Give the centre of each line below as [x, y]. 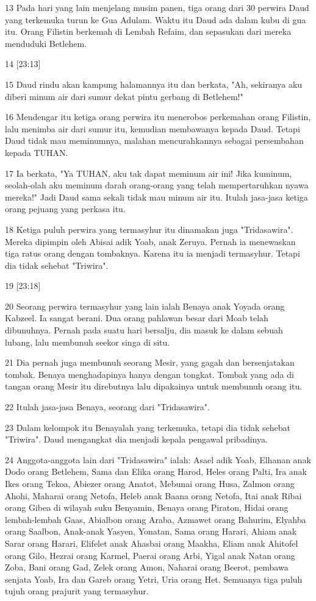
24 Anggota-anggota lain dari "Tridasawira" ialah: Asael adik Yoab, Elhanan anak [158, 459]
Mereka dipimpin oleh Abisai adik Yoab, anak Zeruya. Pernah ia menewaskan [150, 241]
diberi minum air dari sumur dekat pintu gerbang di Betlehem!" [124, 96]
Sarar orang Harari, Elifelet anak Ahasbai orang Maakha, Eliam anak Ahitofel [152, 543]
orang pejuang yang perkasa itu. [65, 209]
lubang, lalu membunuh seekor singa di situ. [88, 342]
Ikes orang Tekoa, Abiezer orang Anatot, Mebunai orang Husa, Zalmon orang [150, 483]
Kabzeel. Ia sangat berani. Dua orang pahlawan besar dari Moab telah [137, 318]
